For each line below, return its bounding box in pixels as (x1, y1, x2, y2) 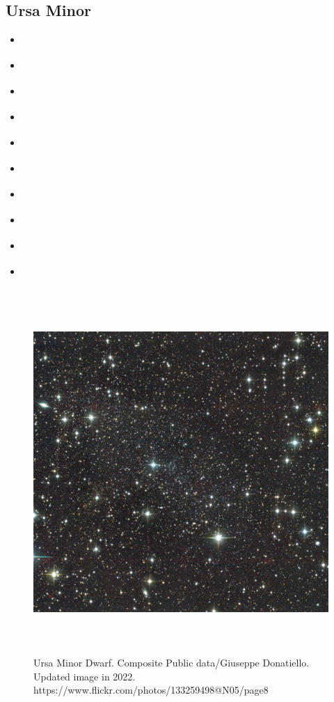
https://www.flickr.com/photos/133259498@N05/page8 (33, 682, 269, 697)
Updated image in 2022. (33, 669, 136, 683)
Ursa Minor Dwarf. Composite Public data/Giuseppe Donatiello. (33, 655, 310, 669)
